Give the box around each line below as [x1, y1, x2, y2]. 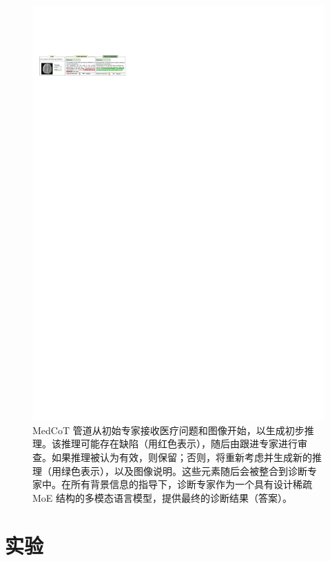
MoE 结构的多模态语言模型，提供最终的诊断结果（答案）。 [32, 490, 293, 504]
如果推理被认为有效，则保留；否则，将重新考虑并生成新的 [51, 449, 312, 464]
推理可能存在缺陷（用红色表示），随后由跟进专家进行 [61, 436, 298, 451]
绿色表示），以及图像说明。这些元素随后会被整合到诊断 [61, 463, 307, 478]
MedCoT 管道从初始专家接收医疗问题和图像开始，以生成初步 [32, 422, 305, 437]
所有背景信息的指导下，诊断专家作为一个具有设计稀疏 [70, 477, 312, 491]
